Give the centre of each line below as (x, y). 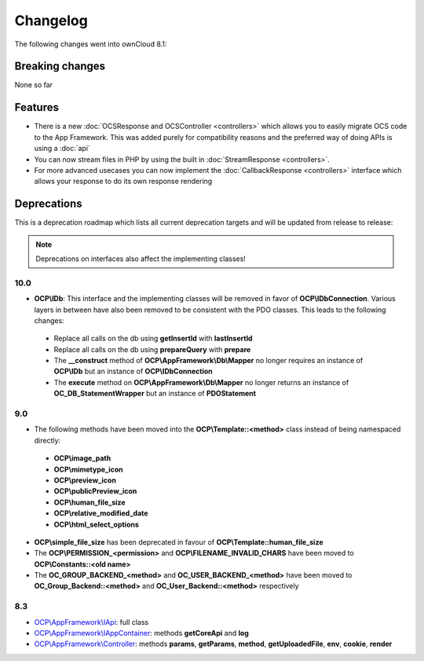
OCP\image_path (82, 458)
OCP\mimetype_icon (88, 469)
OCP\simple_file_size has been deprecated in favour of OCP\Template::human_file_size (179, 542)
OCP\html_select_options (96, 524)
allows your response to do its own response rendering (123, 182)
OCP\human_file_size (90, 502)
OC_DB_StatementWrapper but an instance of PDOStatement (155, 394)
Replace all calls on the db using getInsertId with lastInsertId (153, 339)
